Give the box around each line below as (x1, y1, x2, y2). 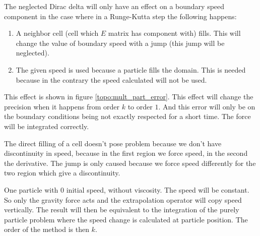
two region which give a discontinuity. (4, 167, 120, 178)
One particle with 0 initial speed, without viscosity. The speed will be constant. (4, 184, 249, 195)
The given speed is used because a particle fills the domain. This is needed (16, 64, 246, 75)
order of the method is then (4, 224, 89, 234)
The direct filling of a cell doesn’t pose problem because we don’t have (4, 138, 222, 148)
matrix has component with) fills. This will (108, 28, 241, 38)
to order (127, 101, 153, 111)
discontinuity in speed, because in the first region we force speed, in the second (4, 148, 248, 158)
